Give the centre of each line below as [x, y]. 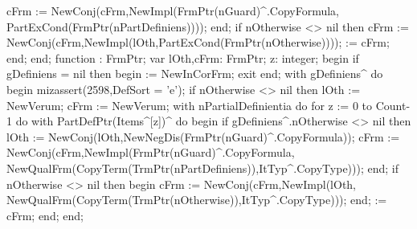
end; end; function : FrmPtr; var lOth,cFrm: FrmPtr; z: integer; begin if [183, 57]
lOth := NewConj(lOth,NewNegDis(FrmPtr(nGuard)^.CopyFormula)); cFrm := [203, 136]
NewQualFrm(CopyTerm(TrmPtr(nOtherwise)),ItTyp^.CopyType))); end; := [197, 200]
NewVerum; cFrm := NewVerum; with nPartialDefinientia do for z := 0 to [190, 105]
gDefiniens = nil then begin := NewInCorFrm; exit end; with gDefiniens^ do [195, 74]
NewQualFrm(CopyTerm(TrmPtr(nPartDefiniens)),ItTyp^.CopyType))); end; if [203, 168]
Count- [393, 105]
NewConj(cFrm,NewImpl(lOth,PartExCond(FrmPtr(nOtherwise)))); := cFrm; [198, 42]
